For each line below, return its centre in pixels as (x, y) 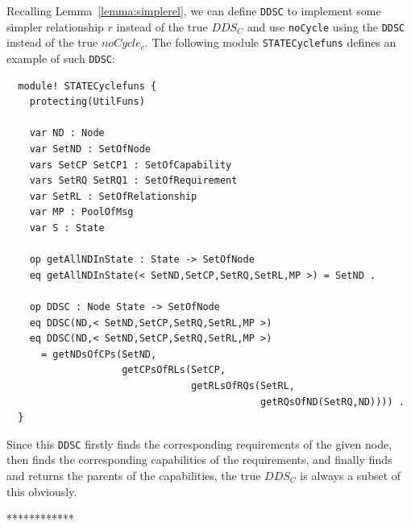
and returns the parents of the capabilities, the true (134, 475)
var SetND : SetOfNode (90, 149)
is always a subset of (351, 475)
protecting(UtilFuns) (87, 102)
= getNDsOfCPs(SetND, (99, 354)
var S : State (67, 228)
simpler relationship (55, 26)
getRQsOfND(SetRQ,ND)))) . (332, 402)
